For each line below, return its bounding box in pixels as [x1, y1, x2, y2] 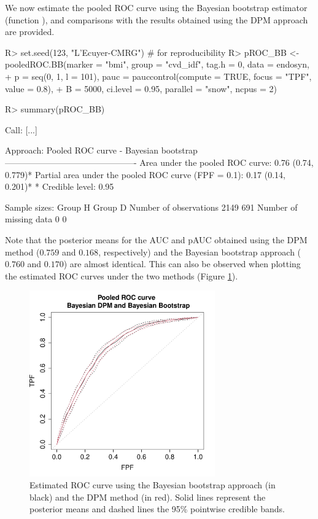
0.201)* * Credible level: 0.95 [5, 180, 114, 193]
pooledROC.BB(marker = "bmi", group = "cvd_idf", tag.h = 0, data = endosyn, [5, 58, 309, 71]
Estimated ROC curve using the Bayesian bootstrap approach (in [29, 478, 276, 491]
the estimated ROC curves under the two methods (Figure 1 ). [5, 269, 238, 282]
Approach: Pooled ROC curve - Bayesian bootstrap [5, 144, 198, 157]
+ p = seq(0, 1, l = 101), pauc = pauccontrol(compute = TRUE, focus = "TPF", [5, 69, 312, 82]
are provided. [5, 25, 55, 38]
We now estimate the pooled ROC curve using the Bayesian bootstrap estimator [5, 1, 308, 14]
